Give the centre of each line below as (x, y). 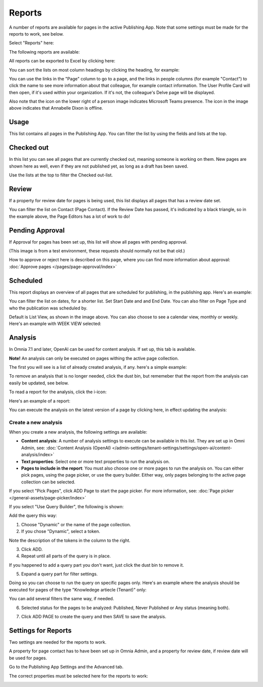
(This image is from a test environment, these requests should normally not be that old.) (97, 251)
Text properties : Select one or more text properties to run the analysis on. (95, 461)
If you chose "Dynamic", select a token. (61, 532)
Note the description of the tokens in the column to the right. (70, 540)
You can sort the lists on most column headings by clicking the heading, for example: (94, 70)
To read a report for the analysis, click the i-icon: (58, 392)
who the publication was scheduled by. (48, 308)
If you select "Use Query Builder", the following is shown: (66, 506)
